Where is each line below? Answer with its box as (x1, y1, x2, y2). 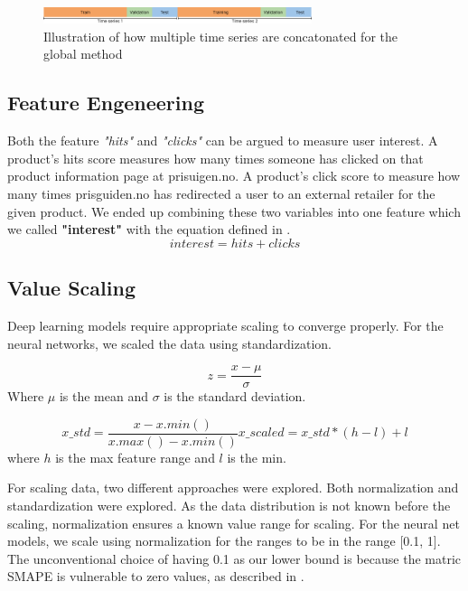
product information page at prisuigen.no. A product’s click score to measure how (7, 166, 461, 185)
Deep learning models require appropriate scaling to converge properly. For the (7, 315, 444, 334)
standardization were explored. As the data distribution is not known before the (7, 496, 451, 515)
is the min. (227, 447, 286, 466)
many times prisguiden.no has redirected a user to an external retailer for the (7, 183, 435, 202)
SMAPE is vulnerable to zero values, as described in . (7, 567, 304, 586)
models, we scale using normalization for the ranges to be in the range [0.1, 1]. (7, 531, 441, 550)
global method (43, 44, 123, 63)
